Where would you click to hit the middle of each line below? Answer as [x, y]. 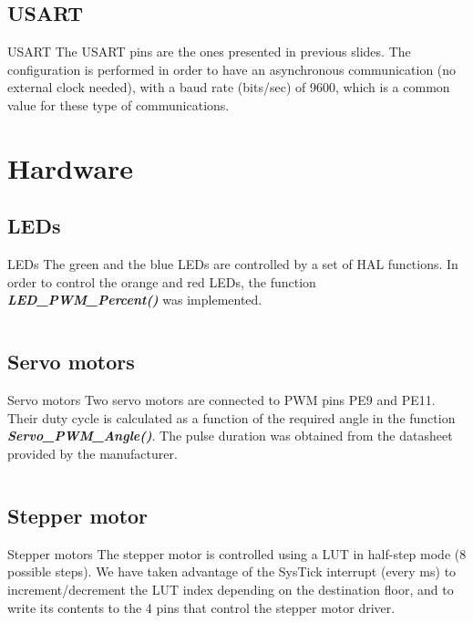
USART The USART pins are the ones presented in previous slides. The [209, 52]
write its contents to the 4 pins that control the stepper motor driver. [201, 607]
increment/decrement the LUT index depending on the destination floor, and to [231, 589]
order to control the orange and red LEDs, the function [162, 281]
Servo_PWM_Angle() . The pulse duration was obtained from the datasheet [230, 436]
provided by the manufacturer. [93, 453]
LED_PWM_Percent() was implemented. [135, 300]
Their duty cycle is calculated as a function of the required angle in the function [231, 417]
